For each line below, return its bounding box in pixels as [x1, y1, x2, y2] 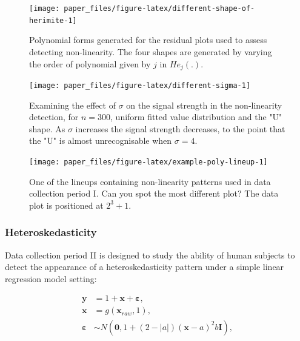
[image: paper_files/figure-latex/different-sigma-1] [29, 81, 251, 90]
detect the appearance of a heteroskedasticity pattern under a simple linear [5, 260, 284, 273]
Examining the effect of [29, 98, 116, 111]
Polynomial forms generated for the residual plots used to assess [29, 33, 267, 46]
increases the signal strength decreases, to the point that [75, 122, 285, 135]
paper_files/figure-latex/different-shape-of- [64, 4, 255, 13]
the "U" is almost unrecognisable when [29, 134, 172, 147]
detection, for [29, 110, 79, 123]
